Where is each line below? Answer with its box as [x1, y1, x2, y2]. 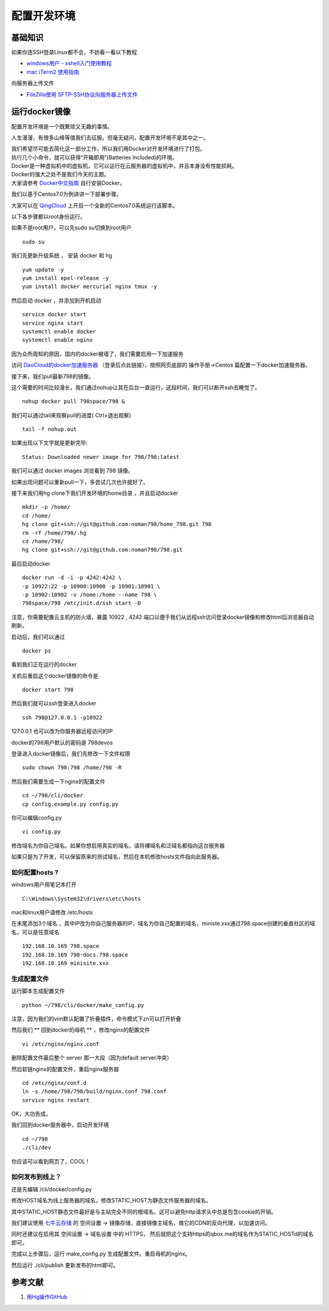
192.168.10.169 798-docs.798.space [22, 951, 129, 958]
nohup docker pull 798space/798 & [22, 398, 125, 405]
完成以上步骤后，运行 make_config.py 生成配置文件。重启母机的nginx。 [11, 1250, 191, 1257]
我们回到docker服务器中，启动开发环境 [11, 1121, 109, 1129]
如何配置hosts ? [11, 868, 58, 876]
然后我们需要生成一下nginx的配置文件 [11, 778, 106, 785]
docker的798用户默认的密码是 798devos [11, 739, 113, 746]
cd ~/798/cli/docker [22, 792, 83, 799]
